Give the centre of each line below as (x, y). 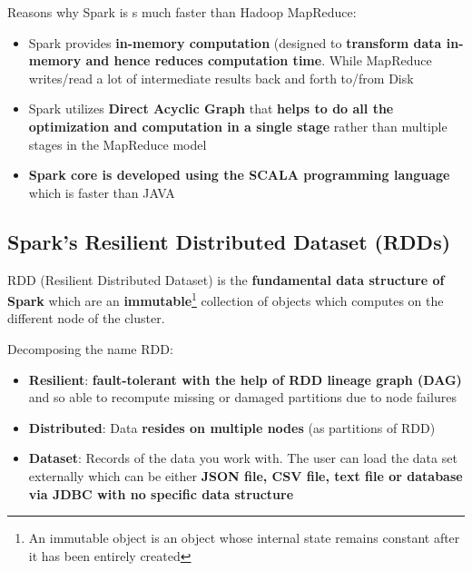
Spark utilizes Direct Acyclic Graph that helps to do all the (211, 108)
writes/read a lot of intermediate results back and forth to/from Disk (221, 78)
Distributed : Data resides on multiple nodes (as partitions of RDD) (232, 427)
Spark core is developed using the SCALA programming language (239, 175)
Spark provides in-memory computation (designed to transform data (235, 42)
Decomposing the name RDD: (90, 348)
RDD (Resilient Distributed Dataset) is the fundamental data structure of (226, 279)
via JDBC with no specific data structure (161, 493)
